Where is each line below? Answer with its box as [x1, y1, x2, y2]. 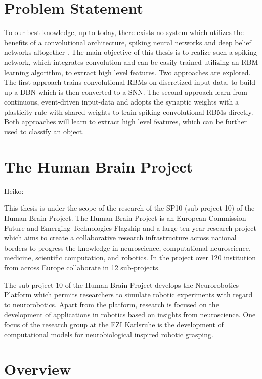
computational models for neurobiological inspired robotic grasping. [4, 329, 213, 339]
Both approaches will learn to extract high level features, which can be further [4, 116, 247, 127]
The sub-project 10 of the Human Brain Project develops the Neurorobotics [4, 279, 239, 290]
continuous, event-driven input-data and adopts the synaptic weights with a [4, 96, 239, 107]
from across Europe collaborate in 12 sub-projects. [4, 262, 160, 272]
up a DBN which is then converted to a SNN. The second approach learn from [4, 86, 247, 97]
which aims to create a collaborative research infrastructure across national [4, 232, 237, 243]
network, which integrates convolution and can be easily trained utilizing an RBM [4, 56, 258, 67]
